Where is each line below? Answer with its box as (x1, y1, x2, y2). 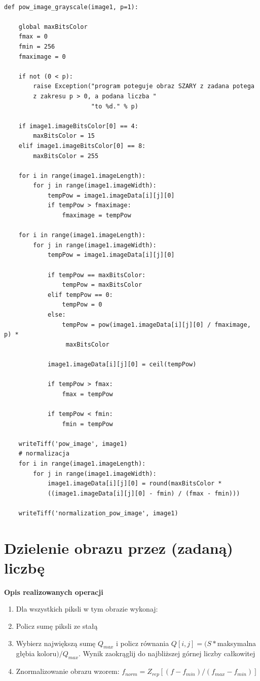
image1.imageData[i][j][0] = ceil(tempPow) (47, 360, 197, 368)
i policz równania (116, 637, 169, 648)
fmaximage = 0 (18, 53, 66, 60)
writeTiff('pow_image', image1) (18, 440, 128, 447)
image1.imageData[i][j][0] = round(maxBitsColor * (47, 480, 222, 487)
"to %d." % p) (91, 102, 138, 110)
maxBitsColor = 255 (33, 152, 99, 160)
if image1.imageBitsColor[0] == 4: (18, 122, 138, 130)
